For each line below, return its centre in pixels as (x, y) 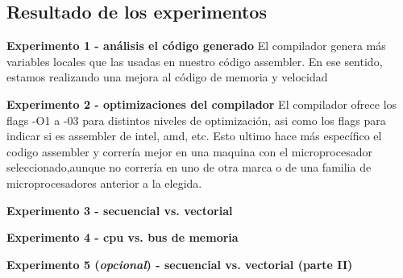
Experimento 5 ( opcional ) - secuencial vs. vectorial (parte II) (180, 264)
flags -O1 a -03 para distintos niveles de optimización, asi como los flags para (196, 120)
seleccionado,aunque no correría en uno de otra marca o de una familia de (189, 167)
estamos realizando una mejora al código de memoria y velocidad (167, 77)
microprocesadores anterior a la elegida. (104, 183)
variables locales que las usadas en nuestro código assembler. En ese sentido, (195, 61)
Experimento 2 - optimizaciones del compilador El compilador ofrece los (202, 104)
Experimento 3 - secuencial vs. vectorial (120, 210)
